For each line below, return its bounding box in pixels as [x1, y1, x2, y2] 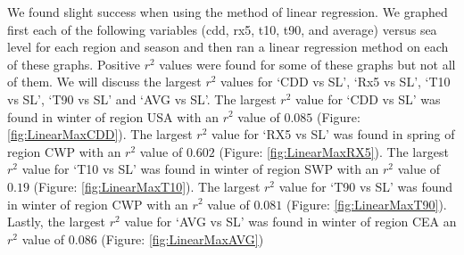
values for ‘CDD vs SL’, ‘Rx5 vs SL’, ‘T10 [220, 72, 451, 91]
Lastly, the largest [7, 212, 106, 231]
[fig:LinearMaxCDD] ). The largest [7, 125, 193, 144]
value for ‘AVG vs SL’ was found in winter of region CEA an [124, 212, 457, 231]
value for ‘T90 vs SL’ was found [278, 177, 453, 195]
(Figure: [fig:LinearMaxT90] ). [286, 194, 447, 213]
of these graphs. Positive [7, 54, 141, 73]
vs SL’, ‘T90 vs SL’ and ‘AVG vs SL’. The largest [7, 89, 277, 108]
